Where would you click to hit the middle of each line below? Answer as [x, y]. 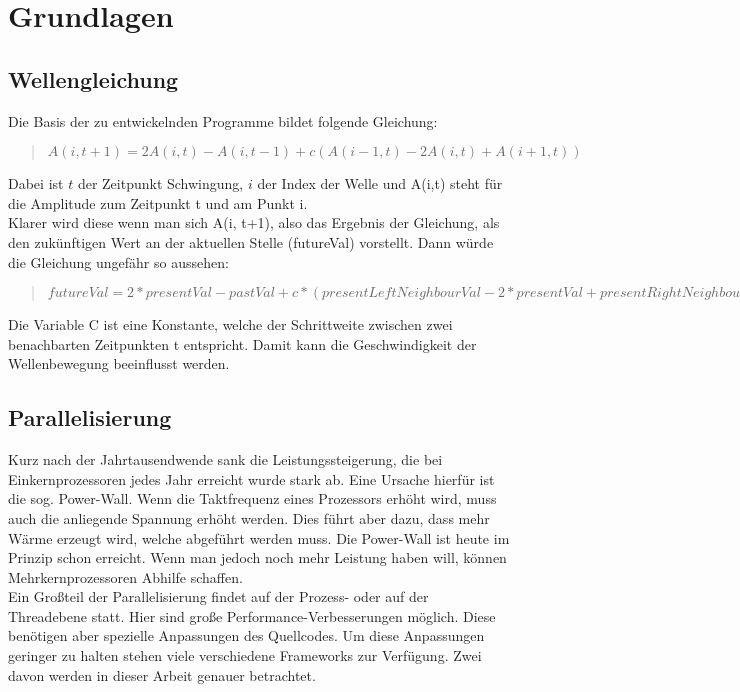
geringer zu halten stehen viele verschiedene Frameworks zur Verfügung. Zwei [245, 655]
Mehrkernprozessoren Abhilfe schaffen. [125, 576]
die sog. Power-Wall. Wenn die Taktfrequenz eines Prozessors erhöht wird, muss [252, 498]
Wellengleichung [93, 78]
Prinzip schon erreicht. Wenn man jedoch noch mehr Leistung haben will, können [257, 557]
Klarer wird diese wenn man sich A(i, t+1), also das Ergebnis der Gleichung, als [254, 222]
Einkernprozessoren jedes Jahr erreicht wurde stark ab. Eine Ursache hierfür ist [251, 478]
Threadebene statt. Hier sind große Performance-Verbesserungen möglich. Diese [252, 615]
